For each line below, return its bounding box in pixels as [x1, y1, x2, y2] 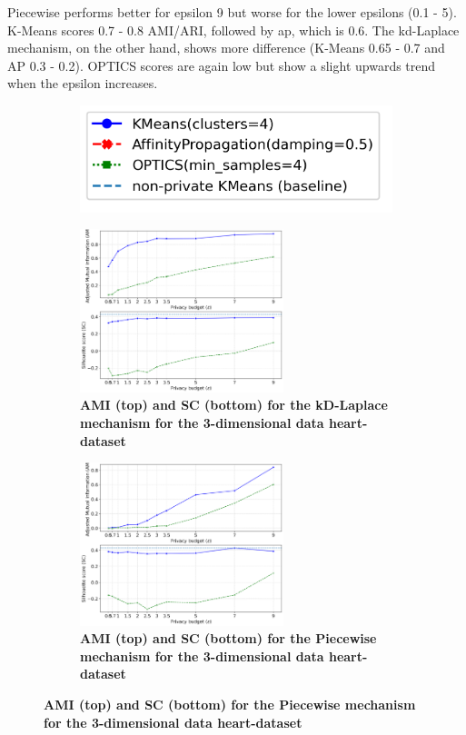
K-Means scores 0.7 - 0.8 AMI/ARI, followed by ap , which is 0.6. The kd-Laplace [7, 20, 460, 39]
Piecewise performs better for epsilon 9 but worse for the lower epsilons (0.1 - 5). [7, 3, 457, 21]
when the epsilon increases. [7, 74, 158, 93]
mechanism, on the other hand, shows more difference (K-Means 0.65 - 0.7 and [7, 38, 445, 57]
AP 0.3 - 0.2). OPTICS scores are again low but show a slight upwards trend [7, 55, 436, 74]
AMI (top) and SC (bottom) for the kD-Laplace [80, 395, 388, 414]
